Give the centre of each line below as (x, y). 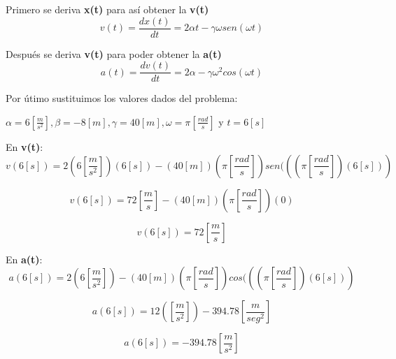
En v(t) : (24, 146)
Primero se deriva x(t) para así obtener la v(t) (107, 9)
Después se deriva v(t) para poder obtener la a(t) (114, 53)
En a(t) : (24, 259)
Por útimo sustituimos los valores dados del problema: (122, 98)
